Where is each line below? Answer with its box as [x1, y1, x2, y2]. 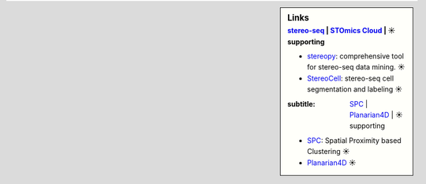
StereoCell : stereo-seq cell [307, 73, 394, 83]
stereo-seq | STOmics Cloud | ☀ [287, 26, 396, 36]
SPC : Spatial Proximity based [307, 135, 402, 145]
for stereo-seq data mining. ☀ [307, 62, 405, 72]
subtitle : [287, 99, 316, 108]
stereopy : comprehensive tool [307, 51, 404, 61]
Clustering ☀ [307, 147, 350, 156]
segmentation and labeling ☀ [307, 84, 403, 94]
